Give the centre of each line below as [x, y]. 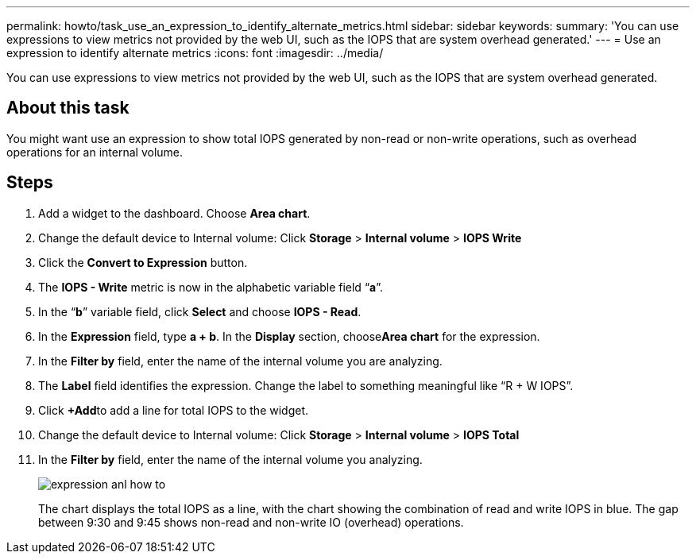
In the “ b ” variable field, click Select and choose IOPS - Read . [200, 311]
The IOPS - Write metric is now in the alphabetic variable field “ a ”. [211, 287]
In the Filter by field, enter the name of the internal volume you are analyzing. [240, 361]
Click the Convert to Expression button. [143, 262]
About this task [68, 108]
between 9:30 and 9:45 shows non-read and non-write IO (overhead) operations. [251, 522]
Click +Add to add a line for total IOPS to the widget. [174, 410]
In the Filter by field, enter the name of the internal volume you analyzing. [230, 459]
